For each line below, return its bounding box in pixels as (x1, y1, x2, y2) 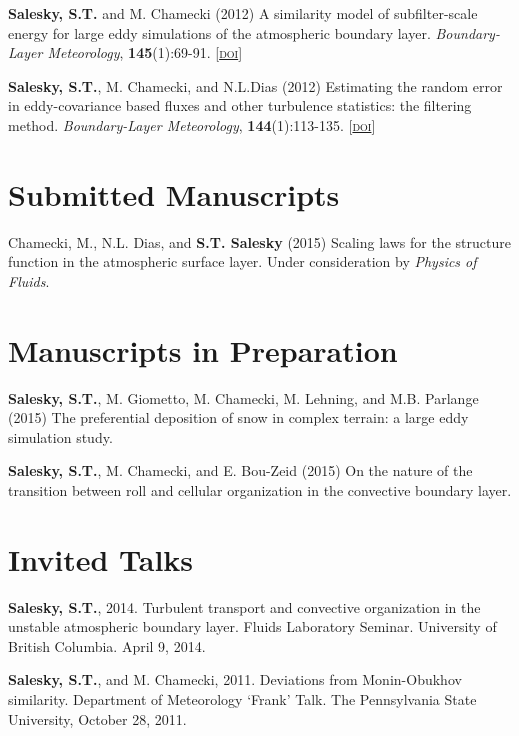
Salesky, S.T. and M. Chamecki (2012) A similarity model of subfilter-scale (8, 3, 478, 23)
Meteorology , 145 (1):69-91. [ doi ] (47, 42, 243, 63)
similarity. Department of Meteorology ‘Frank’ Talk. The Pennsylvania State (8, 689, 477, 710)
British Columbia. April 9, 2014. (8, 635, 206, 656)
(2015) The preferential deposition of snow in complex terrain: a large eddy (8, 407, 469, 428)
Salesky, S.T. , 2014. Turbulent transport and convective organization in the (8, 596, 481, 617)
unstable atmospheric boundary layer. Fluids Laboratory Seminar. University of (8, 616, 497, 637)
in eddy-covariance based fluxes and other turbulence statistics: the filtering (8, 95, 472, 116)
